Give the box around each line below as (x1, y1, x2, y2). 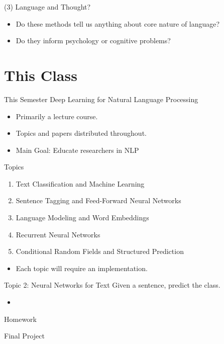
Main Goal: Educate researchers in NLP (16, 144, 139, 155)
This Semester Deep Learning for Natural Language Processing (4, 94, 198, 104)
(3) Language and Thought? (4, 2, 91, 12)
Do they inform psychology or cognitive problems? (16, 35, 171, 46)
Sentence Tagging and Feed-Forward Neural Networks (16, 195, 181, 206)
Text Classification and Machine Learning (16, 178, 145, 189)
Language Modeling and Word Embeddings (16, 212, 149, 223)
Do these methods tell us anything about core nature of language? (16, 18, 220, 29)
